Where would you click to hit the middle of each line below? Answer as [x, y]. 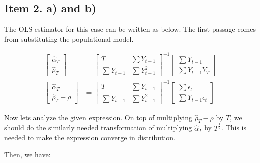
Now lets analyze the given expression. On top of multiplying [98, 117]
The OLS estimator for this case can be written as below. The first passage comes [130, 29]
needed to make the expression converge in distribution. [90, 138]
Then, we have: [27, 154]
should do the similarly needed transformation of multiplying [98, 128]
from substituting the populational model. [69, 38]
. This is [234, 128]
